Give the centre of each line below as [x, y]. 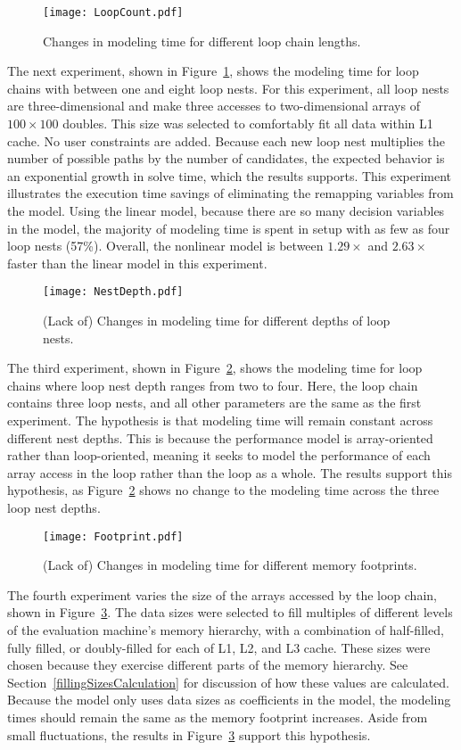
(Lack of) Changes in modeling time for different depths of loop [217, 321]
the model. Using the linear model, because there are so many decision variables [226, 210]
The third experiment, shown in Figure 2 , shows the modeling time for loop [215, 368]
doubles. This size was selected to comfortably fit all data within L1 [248, 124]
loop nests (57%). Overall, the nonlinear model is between [165, 246]
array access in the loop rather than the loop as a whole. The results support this [230, 472]
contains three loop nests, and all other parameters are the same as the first [214, 403]
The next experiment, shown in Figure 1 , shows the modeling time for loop [213, 71]
